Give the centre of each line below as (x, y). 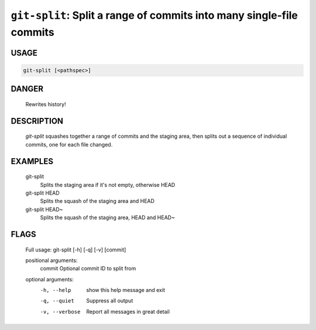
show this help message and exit (126, 290)
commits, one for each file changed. (69, 144)
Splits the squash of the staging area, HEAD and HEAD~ (107, 217)
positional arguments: (51, 260)
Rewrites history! (46, 104)
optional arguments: (50, 279)
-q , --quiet (57, 301)
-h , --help (56, 290)
